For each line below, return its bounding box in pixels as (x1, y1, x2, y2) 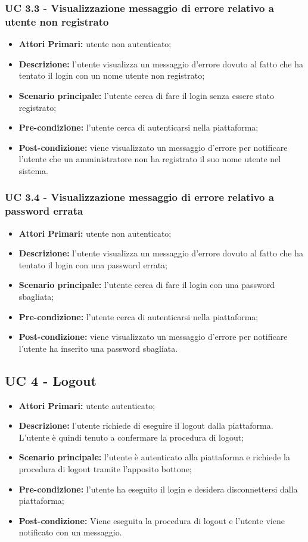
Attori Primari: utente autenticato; (18, 399, 155, 411)
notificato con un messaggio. (18, 526, 122, 538)
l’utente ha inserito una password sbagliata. (18, 342, 178, 354)
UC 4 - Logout (5, 371, 97, 389)
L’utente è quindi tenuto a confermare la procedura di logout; (18, 430, 244, 443)
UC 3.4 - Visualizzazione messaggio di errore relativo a (5, 190, 274, 205)
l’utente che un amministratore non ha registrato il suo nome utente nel (18, 153, 281, 165)
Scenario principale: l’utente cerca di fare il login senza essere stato (18, 89, 274, 101)
